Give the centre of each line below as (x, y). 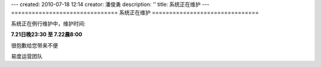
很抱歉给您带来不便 (34, 45)
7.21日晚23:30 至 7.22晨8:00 (47, 34)
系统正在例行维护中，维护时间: (48, 23)
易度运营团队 (27, 56)
